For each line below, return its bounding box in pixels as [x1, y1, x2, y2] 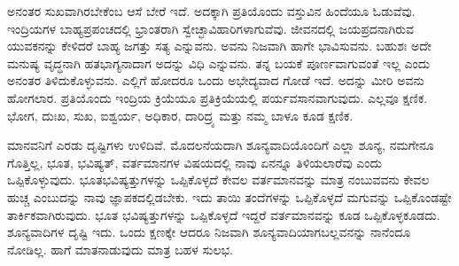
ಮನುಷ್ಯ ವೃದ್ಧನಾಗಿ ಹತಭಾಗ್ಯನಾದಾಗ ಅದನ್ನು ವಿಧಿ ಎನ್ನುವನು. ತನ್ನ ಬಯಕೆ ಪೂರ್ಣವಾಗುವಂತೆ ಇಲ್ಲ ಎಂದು [7, 53, 431, 72]
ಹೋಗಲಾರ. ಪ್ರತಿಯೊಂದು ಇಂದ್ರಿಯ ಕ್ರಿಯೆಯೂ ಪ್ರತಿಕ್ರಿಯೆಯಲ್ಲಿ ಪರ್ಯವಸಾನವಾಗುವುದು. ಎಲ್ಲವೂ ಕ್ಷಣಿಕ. [7, 88, 428, 106]
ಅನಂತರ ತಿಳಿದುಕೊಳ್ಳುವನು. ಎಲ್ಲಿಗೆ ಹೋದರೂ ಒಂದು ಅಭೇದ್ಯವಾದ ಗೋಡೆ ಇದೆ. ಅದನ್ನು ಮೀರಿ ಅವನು [7, 71, 424, 90]
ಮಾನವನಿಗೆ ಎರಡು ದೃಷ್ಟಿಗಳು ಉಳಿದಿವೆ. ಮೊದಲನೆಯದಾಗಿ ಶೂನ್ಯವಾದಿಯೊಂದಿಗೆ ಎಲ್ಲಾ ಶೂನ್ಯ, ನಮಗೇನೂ [7, 136, 434, 154]
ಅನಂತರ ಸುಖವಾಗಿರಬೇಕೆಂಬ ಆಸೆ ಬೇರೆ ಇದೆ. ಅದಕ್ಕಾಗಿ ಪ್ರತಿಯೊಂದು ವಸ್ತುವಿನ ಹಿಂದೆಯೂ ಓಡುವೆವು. [7, 2, 416, 20]
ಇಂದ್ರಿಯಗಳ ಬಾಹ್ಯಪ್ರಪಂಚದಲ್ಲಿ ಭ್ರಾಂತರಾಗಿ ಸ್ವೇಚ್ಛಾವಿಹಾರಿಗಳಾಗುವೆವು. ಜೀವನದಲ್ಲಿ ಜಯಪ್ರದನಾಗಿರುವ [7, 19, 415, 37]
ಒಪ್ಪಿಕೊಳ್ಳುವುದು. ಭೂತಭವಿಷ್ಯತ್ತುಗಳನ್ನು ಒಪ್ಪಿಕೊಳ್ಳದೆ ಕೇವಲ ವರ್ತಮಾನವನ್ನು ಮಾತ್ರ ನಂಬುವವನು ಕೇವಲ [7, 170, 430, 189]
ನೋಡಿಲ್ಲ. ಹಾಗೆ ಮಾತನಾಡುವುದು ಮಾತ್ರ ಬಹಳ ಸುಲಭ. [7, 239, 233, 258]
